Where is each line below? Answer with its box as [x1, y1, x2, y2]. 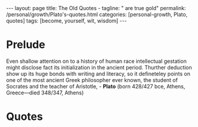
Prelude [6, 38, 46, 52]
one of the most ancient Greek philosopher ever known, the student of [6, 76, 178, 84]
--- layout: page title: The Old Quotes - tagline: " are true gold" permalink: [6, 5, 186, 11]
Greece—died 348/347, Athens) [6, 89, 84, 96]
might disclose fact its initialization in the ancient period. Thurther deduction [6, 63, 193, 71]
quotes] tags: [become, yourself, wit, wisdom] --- [6, 17, 127, 24]
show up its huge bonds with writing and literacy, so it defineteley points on [6, 70, 191, 77]
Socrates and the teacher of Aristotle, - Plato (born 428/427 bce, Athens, [6, 82, 186, 90]
